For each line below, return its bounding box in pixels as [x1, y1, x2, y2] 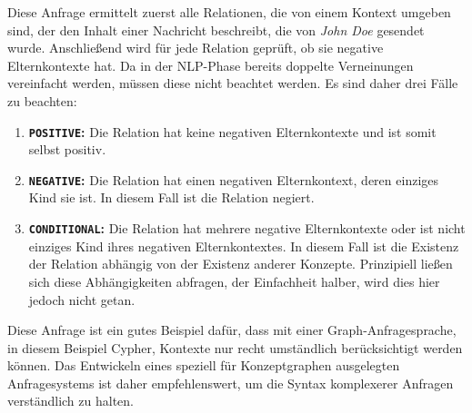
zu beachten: [7, 91, 77, 110]
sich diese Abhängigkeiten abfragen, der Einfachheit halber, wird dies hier [28, 271, 440, 290]
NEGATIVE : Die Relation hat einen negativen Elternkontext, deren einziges [28, 170, 439, 189]
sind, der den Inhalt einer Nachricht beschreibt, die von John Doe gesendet [7, 20, 425, 39]
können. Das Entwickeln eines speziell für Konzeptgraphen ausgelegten [7, 356, 400, 375]
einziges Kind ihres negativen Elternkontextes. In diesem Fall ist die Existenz [28, 236, 459, 255]
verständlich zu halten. [7, 391, 134, 410]
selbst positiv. [28, 140, 106, 159]
